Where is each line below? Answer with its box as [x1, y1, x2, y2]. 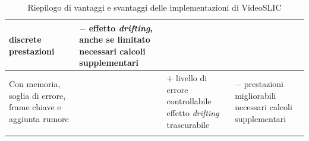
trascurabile [166, 118, 210, 130]
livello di [176, 72, 207, 84]
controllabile [166, 95, 212, 107]
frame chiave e [9, 101, 61, 113]
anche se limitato [79, 33, 150, 46]
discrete [9, 33, 42, 46]
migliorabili [235, 89, 276, 101]
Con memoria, [9, 78, 61, 90]
